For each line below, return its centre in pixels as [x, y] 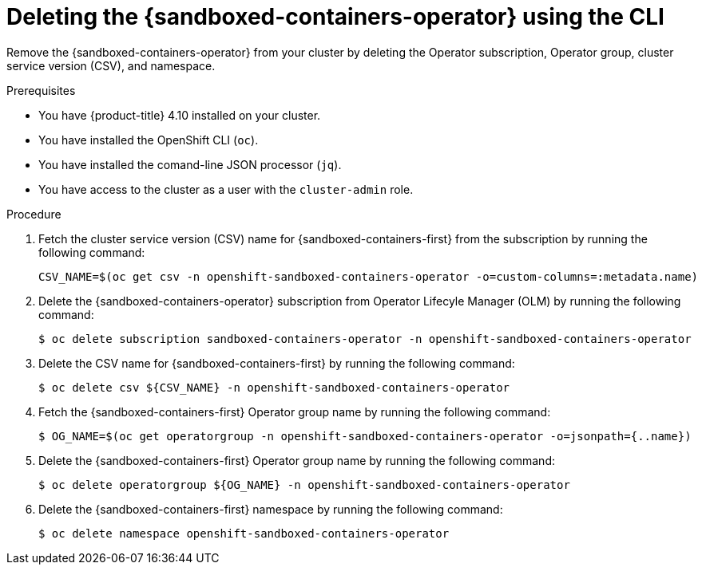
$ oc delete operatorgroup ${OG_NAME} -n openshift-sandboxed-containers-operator [304, 484]
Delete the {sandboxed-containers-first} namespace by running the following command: [271, 509]
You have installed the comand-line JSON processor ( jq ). [190, 164]
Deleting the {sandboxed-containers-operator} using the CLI [335, 17]
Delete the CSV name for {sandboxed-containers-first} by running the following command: [277, 363]
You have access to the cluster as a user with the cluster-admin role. [226, 189]
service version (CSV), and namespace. [111, 65]
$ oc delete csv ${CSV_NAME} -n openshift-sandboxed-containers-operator [274, 387]
